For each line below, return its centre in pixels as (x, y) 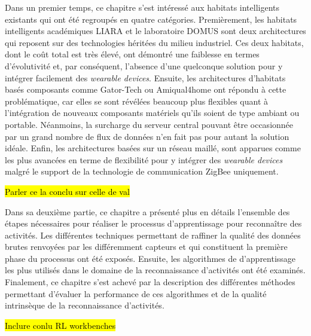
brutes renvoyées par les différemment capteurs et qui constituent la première (146, 247)
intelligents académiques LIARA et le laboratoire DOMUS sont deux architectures (155, 31)
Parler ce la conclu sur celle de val (67, 191)
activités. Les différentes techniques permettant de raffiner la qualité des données (153, 235)
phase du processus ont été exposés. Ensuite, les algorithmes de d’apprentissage (150, 258)
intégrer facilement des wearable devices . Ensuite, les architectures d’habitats (145, 77)
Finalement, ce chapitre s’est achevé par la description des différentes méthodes (150, 282)
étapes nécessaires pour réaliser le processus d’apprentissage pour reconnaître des (153, 223)
